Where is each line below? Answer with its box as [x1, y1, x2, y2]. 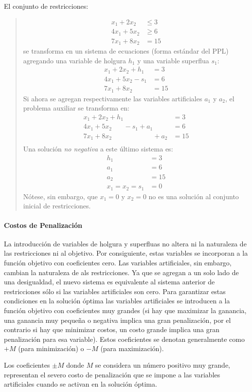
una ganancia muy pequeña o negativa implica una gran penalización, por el [4, 315, 231, 325]
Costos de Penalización [4, 220, 82, 230]
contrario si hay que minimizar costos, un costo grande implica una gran [4, 324, 220, 335]
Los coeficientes [4, 360, 50, 370]
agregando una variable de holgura [23, 55, 126, 65]
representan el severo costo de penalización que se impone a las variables [4, 369, 220, 379]
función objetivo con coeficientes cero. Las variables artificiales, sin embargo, [4, 258, 232, 268]
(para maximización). [100, 343, 164, 354]
